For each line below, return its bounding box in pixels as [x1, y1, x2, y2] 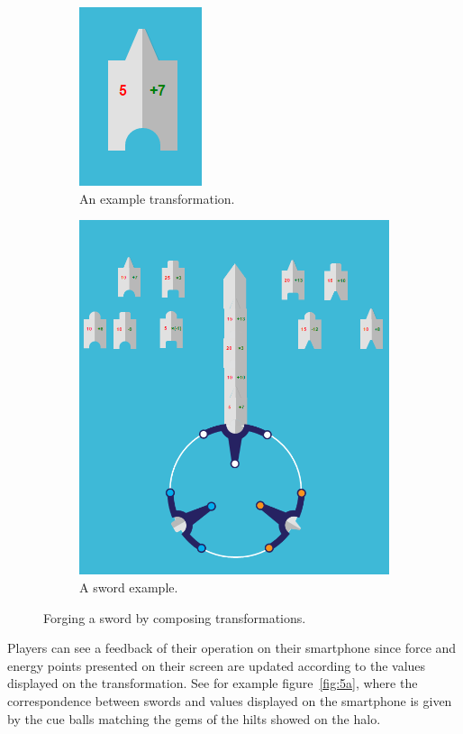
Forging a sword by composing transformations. [43, 608, 306, 627]
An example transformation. [79, 188, 235, 207]
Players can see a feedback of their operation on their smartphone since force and [7, 638, 457, 657]
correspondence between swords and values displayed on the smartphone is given [7, 691, 452, 710]
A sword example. [79, 577, 178, 596]
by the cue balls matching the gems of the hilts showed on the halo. [7, 709, 381, 728]
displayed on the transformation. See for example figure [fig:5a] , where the [7, 674, 418, 693]
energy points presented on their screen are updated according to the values [7, 656, 426, 674]
